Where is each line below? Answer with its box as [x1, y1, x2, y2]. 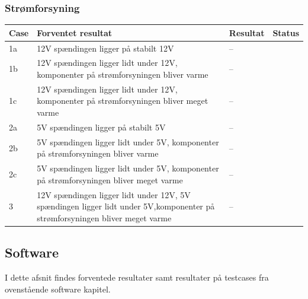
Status [272, 26, 299, 39]
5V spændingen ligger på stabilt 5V [37, 120, 166, 133]
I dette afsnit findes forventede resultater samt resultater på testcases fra [5, 271, 269, 284]
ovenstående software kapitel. [5, 282, 111, 295]
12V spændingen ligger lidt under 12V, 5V [37, 188, 191, 201]
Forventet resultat [37, 26, 112, 39]
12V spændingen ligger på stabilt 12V [37, 42, 174, 54]
